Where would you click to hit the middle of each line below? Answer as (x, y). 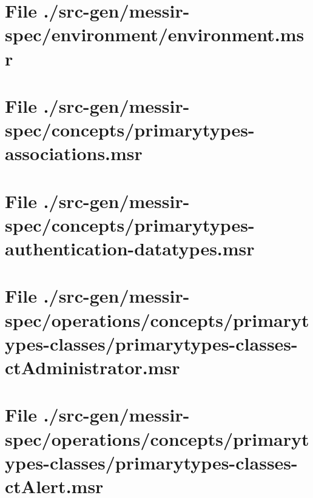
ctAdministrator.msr (93, 367)
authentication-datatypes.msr (130, 248)
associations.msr (74, 153)
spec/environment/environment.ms (155, 34)
